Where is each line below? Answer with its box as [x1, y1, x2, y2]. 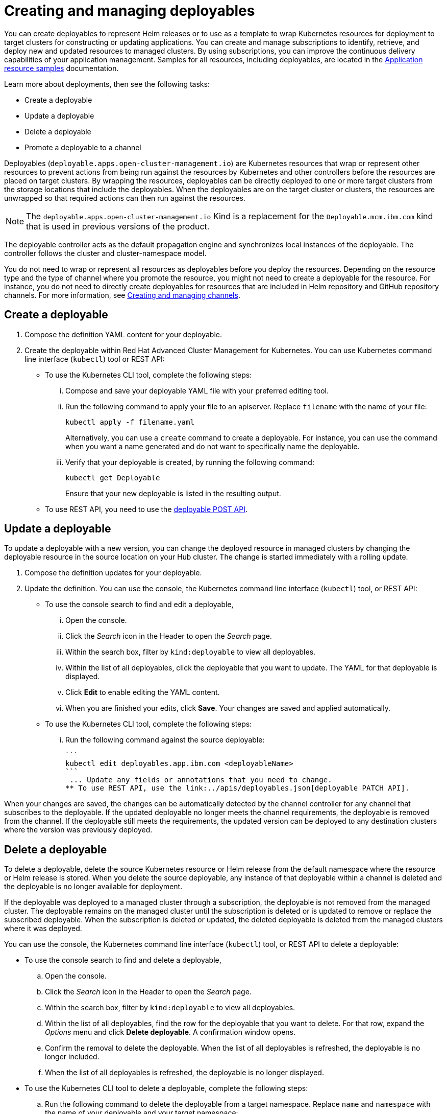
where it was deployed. [4, 924, 82, 933]
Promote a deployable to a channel [24, 143, 141, 152]
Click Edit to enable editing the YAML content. [65, 688, 220, 697]
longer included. [45, 1052, 100, 1061]
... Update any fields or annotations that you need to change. [69, 776, 332, 784]
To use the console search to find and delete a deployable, [24, 956, 221, 965]
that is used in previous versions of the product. [26, 221, 210, 231]
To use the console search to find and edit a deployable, [45, 600, 234, 609]
